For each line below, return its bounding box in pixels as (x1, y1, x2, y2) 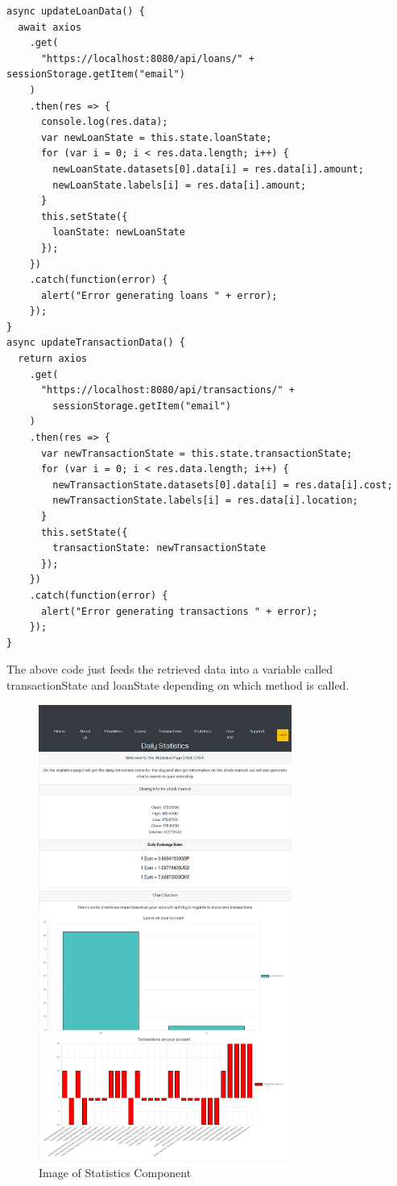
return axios (18, 353, 88, 365)
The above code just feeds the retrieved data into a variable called (6, 661, 333, 678)
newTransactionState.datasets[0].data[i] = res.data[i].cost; (52, 479, 393, 491)
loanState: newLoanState (52, 226, 185, 238)
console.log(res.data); (40, 116, 168, 128)
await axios (18, 21, 82, 33)
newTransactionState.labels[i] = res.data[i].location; (52, 495, 358, 507)
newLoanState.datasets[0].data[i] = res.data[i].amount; (52, 163, 364, 175)
